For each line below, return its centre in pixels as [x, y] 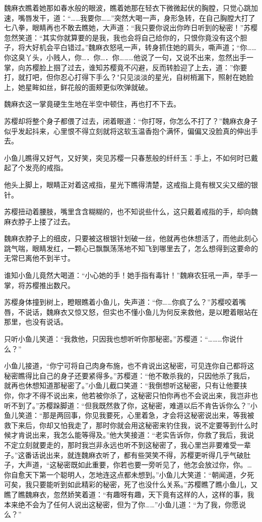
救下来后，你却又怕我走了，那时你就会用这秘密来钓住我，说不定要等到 [120, 425]
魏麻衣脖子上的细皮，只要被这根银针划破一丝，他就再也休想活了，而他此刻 [127, 238]
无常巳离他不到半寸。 [39, 258]
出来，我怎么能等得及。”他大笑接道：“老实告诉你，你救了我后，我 [140, 435]
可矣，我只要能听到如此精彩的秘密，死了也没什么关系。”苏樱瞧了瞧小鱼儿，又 [131, 484]
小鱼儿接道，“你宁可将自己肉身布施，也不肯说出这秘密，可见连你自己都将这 [129, 366]
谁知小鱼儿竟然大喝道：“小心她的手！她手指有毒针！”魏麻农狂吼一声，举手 [127, 275]
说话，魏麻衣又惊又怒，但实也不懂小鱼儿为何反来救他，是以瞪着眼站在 [141, 312]
